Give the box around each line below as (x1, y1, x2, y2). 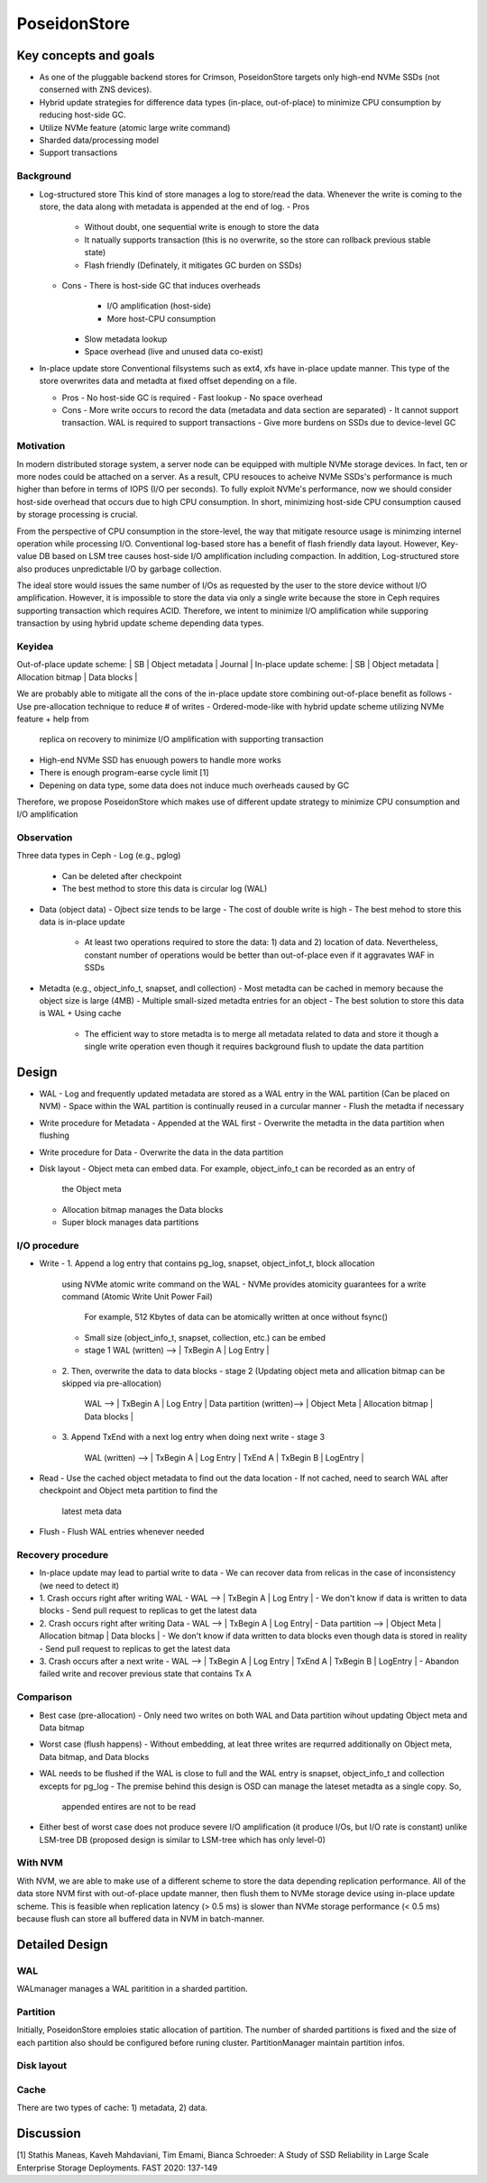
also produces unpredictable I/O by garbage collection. (16, 564, 222, 574)
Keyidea (16, 640, 54, 653)
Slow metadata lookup (84, 334, 168, 344)
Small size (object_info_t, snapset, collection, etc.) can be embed (84, 1332, 326, 1343)
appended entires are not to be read (61, 1801, 197, 1812)
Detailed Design (16, 1937, 108, 1952)
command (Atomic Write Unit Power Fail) (61, 1291, 213, 1302)
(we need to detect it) (39, 1580, 120, 1591)
